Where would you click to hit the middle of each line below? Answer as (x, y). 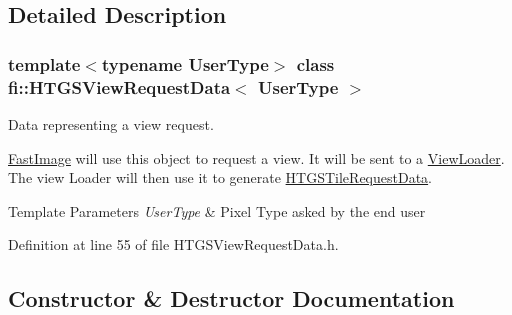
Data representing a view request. (111, 123)
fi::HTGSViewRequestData (119, 86)
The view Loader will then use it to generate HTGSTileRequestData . (220, 177)
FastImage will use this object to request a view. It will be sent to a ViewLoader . (256, 157)
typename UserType (185, 63)
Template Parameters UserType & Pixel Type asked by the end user (217, 210)
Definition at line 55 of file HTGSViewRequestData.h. (173, 244)
